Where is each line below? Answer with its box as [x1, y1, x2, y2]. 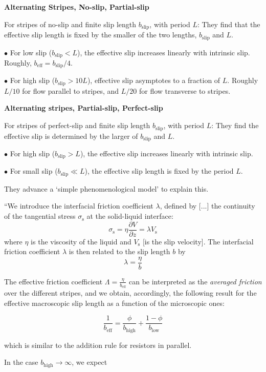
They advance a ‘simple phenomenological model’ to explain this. [4, 183, 209, 194]
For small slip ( [10, 166, 58, 176]
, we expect [72, 357, 107, 367]
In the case [4, 357, 38, 367]
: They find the [211, 120, 259, 131]
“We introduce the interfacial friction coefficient [4, 200, 153, 211]
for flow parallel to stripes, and [22, 85, 119, 96]
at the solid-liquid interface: [86, 211, 173, 221]
